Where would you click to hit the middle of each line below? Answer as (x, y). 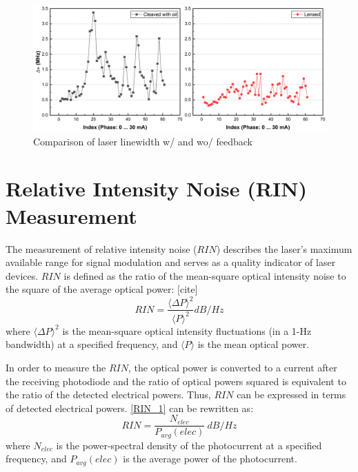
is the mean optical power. (253, 344)
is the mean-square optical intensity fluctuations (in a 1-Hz (187, 330)
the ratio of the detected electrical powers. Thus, (108, 394)
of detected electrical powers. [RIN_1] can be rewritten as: (130, 408)
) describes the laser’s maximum (284, 248)
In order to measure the (56, 367)
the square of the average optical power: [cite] (102, 289)
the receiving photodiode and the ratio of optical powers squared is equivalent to (176, 381)
